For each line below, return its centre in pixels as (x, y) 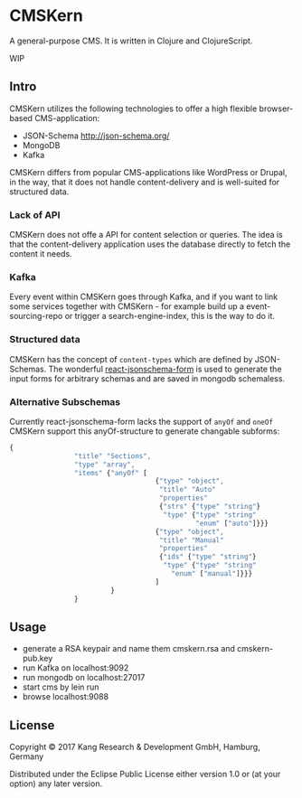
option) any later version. (56, 784)
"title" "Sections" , (113, 456)
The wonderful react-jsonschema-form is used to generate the (165, 369)
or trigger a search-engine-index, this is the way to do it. (170, 316)
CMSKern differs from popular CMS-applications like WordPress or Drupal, (148, 172)
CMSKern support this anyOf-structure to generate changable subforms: (145, 431)
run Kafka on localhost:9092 (75, 668)
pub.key (38, 658)
